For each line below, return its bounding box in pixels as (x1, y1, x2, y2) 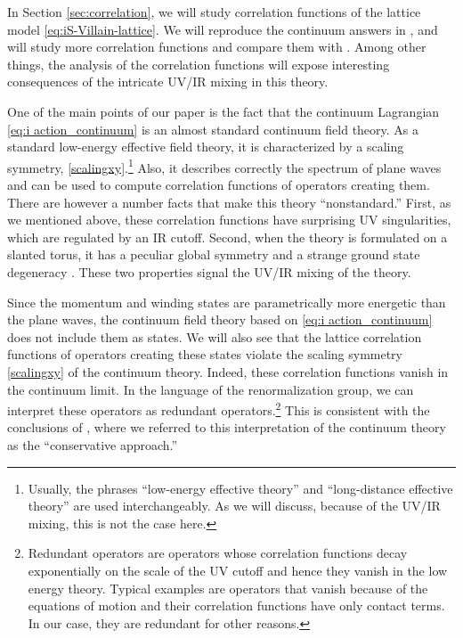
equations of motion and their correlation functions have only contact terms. (28, 596, 445, 615)
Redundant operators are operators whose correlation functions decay (28, 544, 408, 562)
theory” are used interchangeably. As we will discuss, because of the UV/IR (28, 496, 441, 515)
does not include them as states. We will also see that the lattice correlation (7, 327, 422, 346)
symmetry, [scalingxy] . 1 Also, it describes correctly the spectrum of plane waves (7, 155, 442, 176)
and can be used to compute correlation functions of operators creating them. (7, 176, 430, 193)
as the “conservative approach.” (7, 435, 178, 454)
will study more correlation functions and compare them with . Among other (7, 37, 426, 56)
